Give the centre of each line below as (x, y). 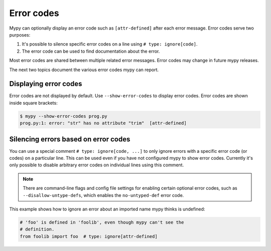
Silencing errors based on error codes (70, 139)
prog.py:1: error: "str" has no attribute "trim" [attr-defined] (103, 123)
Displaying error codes (46, 84)
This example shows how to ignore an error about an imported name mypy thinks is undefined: (107, 209)
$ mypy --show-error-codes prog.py (63, 116)
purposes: (20, 35)
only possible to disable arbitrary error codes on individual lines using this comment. (97, 165)
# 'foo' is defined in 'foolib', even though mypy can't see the (102, 222)
